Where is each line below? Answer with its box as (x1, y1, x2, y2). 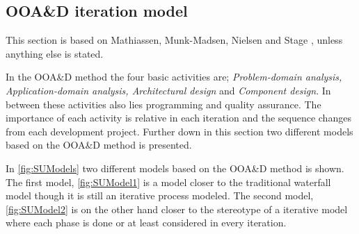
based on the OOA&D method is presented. (6, 137, 192, 152)
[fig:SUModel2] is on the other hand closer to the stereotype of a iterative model (6, 201, 348, 216)
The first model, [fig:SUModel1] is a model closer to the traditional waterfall (6, 174, 331, 189)
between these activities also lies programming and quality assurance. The (6, 97, 321, 111)
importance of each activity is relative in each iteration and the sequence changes (6, 110, 351, 125)
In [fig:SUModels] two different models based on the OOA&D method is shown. (6, 160, 344, 175)
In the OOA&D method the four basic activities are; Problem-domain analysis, (6, 69, 342, 84)
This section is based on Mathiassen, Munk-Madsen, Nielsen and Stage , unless (6, 33, 343, 47)
